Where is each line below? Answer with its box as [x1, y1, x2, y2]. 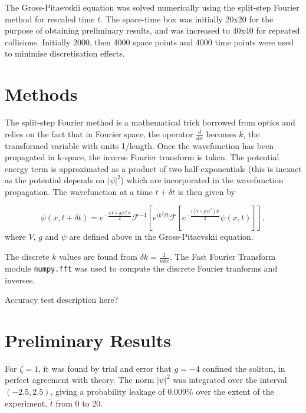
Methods [5, 82, 78, 106]
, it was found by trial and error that [38, 362, 172, 374]
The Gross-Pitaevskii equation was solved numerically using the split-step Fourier [5, 1, 300, 13]
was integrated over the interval [173, 374, 287, 386]
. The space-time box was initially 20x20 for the [100, 12, 274, 25]
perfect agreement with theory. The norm [5, 374, 154, 386]
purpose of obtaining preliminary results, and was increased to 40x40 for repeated [5, 24, 300, 37]
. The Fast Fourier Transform [169, 250, 276, 263]
